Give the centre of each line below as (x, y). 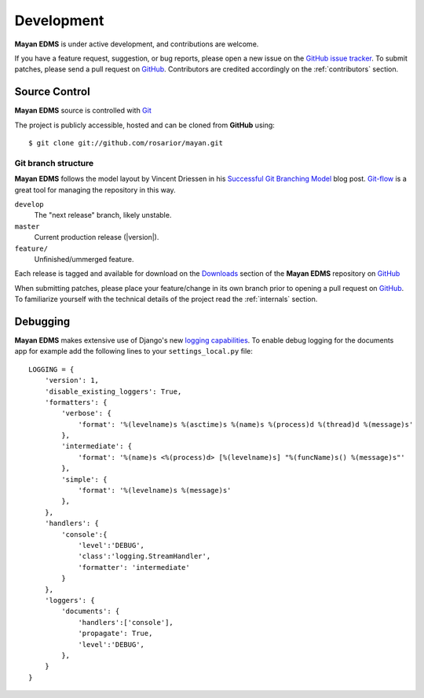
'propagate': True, (115, 634)
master (27, 226)
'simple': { (84, 479)
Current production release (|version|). (97, 237)
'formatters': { (76, 402)
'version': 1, (72, 380)
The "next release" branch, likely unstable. (103, 215)
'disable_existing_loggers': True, (113, 391)
